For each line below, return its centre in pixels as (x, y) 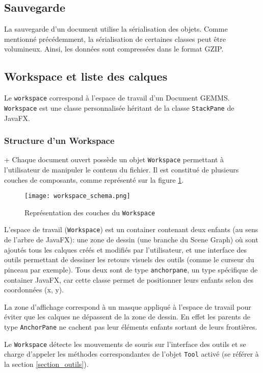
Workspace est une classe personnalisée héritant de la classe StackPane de (119, 107)
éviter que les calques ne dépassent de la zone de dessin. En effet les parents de (127, 317)
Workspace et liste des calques (86, 76)
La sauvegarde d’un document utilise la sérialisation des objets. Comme (116, 29)
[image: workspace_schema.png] (77, 196)
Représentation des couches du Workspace (90, 212)
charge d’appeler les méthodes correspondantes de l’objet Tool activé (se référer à (131, 354)
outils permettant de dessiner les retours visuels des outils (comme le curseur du (129, 259)
